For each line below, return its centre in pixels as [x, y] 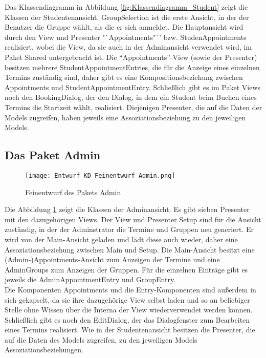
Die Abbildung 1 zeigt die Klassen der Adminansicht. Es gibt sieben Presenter [127, 209]
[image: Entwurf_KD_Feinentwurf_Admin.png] [100, 175]
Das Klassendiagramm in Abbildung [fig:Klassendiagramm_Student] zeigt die [126, 7]
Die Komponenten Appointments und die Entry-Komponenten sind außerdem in [130, 289]
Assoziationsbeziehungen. [44, 350]
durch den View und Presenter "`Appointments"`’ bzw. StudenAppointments [126, 37]
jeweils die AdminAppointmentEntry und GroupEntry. [90, 279]
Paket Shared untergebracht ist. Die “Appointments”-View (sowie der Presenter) [131, 57]
